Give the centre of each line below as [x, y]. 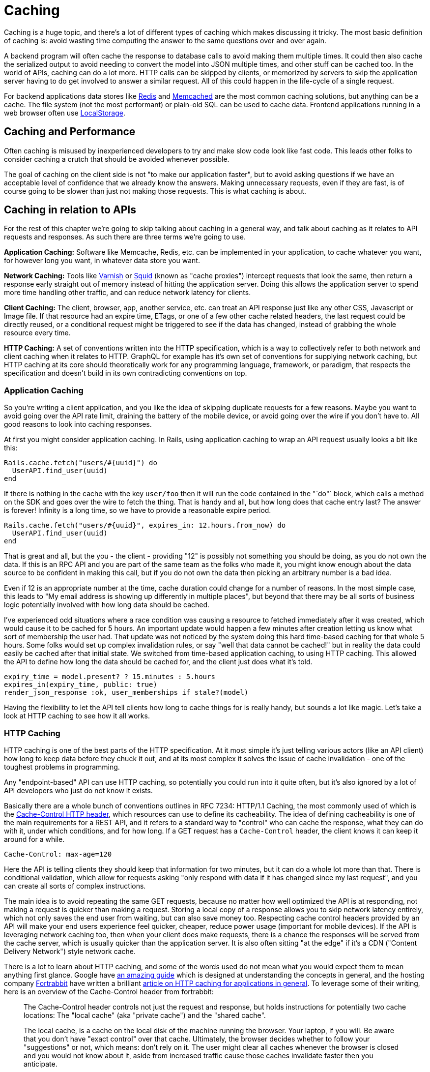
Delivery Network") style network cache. [70, 951]
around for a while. [34, 839]
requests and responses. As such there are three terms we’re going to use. [125, 237]
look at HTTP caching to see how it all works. [77, 716]
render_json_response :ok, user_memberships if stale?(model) [126, 693]
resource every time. [37, 333]
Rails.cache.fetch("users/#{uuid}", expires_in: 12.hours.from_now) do [145, 525]
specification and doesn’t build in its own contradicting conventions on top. [126, 373]
